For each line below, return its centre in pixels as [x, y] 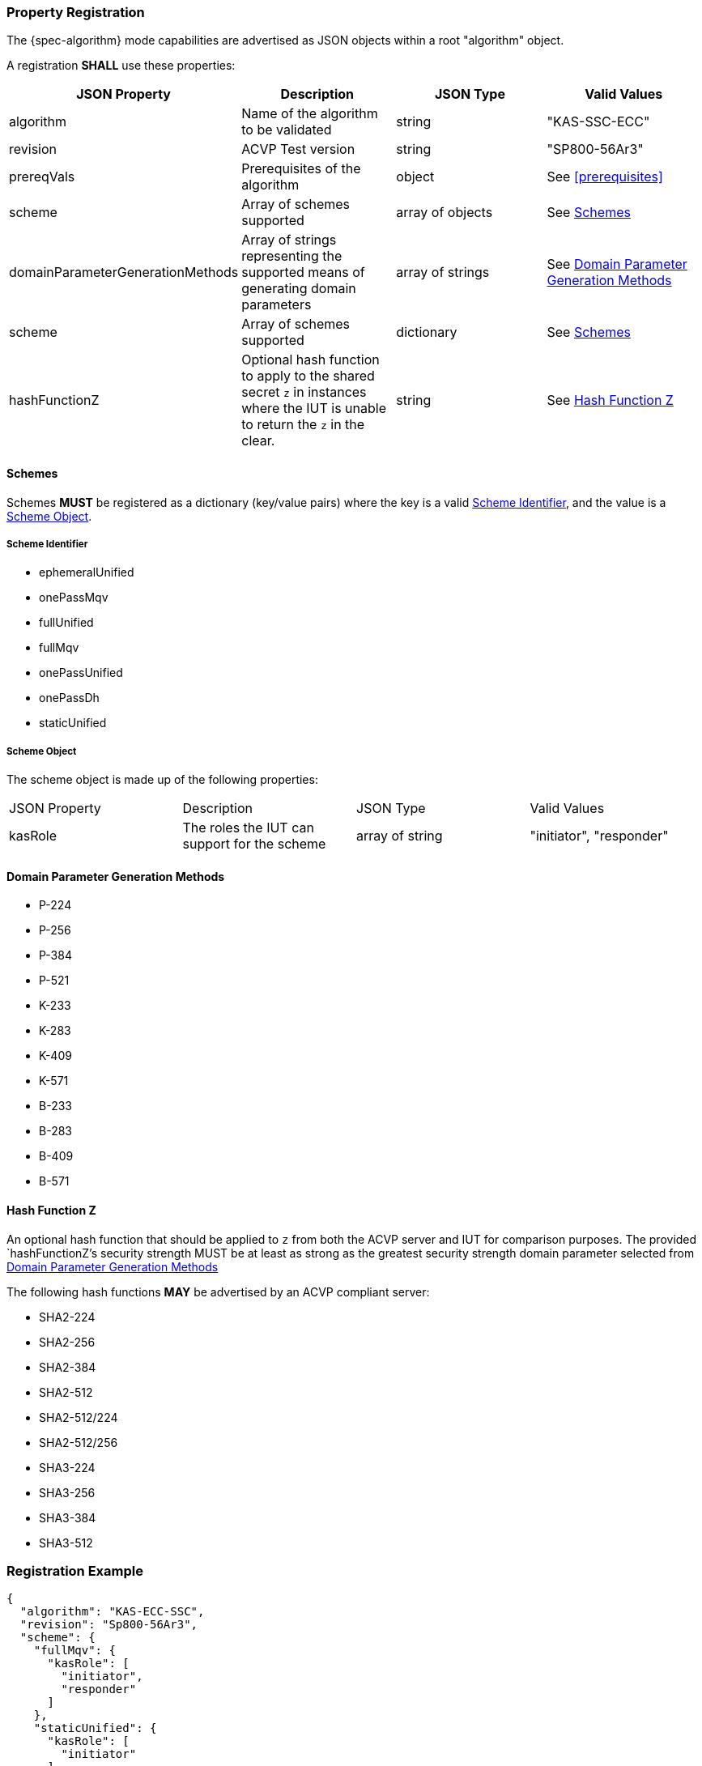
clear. [258, 441]
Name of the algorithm [310, 114]
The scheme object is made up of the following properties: [162, 780]
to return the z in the [303, 425]
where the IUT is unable [314, 409]
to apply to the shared [308, 376]
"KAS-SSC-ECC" [598, 122]
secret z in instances [304, 392]
